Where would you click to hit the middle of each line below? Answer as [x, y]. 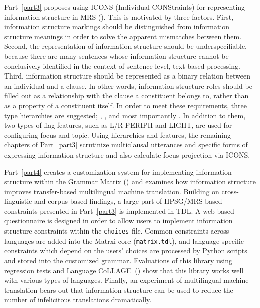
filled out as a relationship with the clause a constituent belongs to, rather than [126, 95]
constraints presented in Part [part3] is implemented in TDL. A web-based [119, 211]
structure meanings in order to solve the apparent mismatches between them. [123, 36]
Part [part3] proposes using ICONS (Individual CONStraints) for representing [125, 7]
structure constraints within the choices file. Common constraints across [117, 231]
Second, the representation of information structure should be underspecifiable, [125, 46]
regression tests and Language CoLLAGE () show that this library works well [124, 270]
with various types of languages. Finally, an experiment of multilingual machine [126, 280]
